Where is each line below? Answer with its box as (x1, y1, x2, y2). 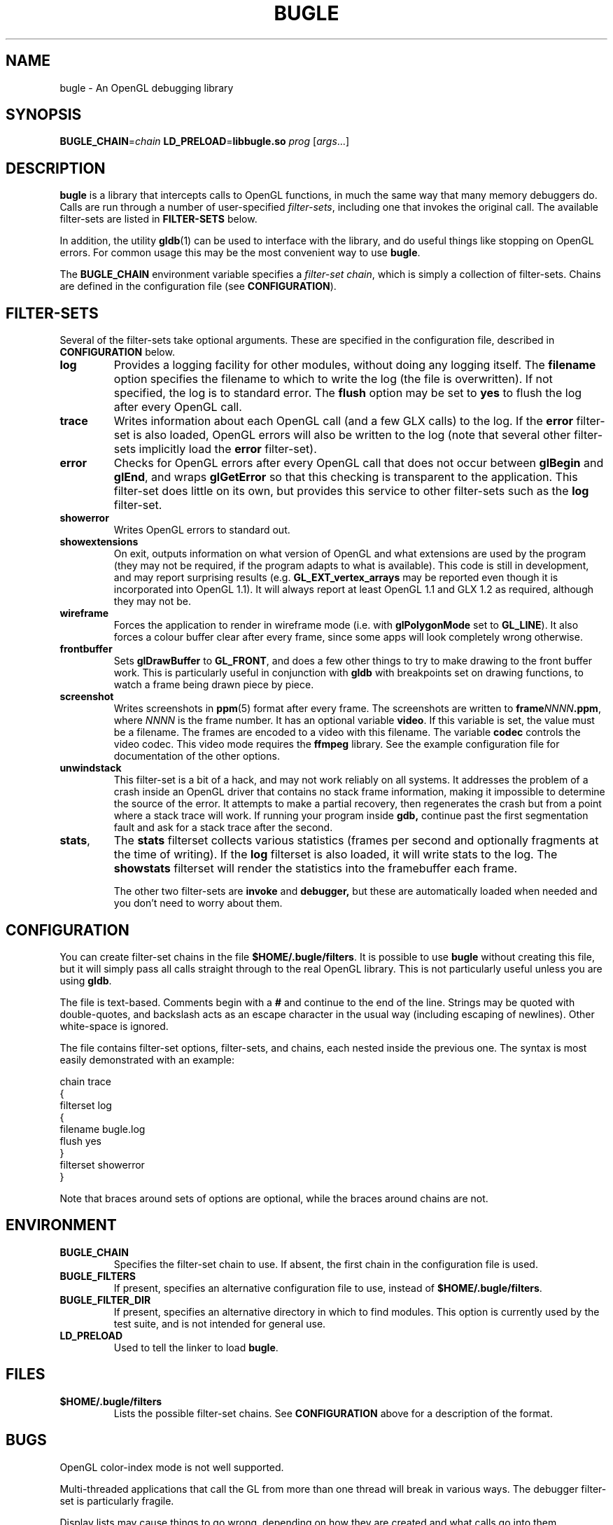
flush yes (59, 1134, 101, 1147)
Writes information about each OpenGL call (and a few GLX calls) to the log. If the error (113, 414, 573, 429)
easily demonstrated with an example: (59, 1053, 234, 1066)
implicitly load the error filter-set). (139, 442, 317, 457)
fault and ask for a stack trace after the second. (113, 821, 333, 834)
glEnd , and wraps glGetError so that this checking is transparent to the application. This (113, 470, 578, 485)
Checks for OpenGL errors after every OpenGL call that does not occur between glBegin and (113, 456, 604, 471)
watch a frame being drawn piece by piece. (113, 678, 314, 691)
